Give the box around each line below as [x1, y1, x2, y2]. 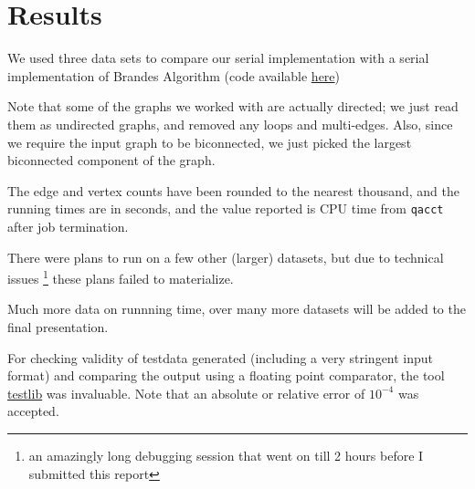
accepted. [7, 401, 59, 421]
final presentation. [7, 317, 109, 336]
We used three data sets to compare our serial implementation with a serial [7, 48, 429, 68]
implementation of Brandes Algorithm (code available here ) [7, 66, 341, 85]
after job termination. [7, 216, 129, 235]
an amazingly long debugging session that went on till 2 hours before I [28, 445, 424, 464]
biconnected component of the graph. [7, 151, 216, 170]
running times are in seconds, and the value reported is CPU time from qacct [7, 199, 444, 218]
